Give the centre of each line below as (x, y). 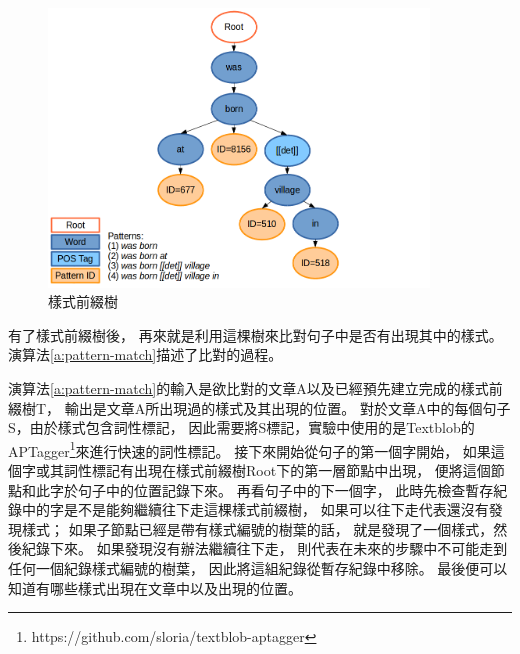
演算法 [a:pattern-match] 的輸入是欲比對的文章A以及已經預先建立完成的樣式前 (255, 388)
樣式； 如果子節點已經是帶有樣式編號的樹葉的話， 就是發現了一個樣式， (257, 528)
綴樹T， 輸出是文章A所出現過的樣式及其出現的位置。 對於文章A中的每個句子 (259, 407)
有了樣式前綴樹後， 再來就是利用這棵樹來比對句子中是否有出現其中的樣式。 (255, 334)
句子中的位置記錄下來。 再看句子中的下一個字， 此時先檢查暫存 (285, 489)
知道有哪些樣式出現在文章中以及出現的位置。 (155, 587)
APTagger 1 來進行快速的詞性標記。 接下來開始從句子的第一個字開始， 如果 (249, 449)
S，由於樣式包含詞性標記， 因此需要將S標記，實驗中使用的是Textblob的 (241, 427)
